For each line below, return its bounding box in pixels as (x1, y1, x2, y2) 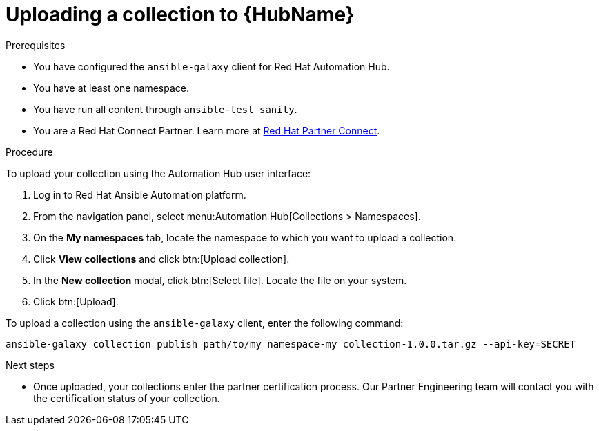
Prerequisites (6, 39, 66, 51)
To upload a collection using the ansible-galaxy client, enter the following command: (6, 317, 404, 329)
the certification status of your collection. (33, 392, 220, 404)
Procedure (6, 146, 53, 158)
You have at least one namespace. (33, 81, 189, 94)
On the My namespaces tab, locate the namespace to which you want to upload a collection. (33, 231, 457, 243)
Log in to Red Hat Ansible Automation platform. (33, 188, 246, 201)
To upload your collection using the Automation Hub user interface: (6, 167, 311, 179)
